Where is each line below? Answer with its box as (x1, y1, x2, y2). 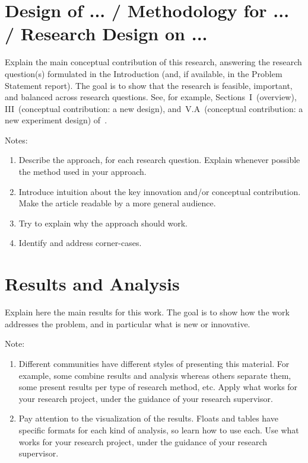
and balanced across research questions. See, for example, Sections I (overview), (5, 91, 297, 103)
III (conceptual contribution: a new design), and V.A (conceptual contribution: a (5, 102, 303, 114)
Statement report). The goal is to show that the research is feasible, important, (5, 79, 293, 91)
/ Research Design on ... (5, 21, 208, 46)
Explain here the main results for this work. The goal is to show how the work (5, 306, 290, 318)
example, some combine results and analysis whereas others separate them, (18, 369, 291, 381)
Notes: (5, 133, 28, 146)
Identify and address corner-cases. (18, 237, 142, 249)
